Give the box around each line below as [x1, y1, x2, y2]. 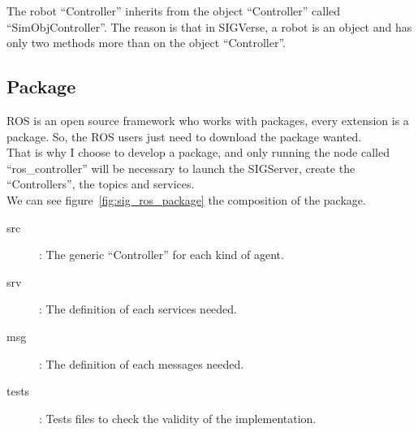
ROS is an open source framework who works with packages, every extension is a [6, 111, 409, 128]
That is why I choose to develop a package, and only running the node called [6, 144, 390, 161]
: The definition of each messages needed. [39, 355, 244, 372]
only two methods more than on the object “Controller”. [6, 34, 286, 51]
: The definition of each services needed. [39, 300, 238, 318]
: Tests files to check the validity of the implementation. [39, 409, 317, 426]
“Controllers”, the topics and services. [6, 175, 195, 192]
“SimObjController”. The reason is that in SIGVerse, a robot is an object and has [6, 18, 412, 35]
